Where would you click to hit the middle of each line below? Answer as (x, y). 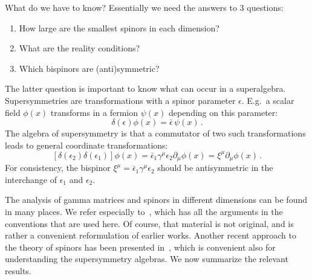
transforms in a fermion (94, 112)
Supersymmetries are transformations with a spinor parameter (120, 100)
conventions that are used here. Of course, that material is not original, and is (149, 223)
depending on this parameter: (223, 112)
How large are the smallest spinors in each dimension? (119, 27)
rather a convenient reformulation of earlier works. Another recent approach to (151, 235)
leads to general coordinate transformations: (86, 145)
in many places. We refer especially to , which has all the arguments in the (144, 212)
